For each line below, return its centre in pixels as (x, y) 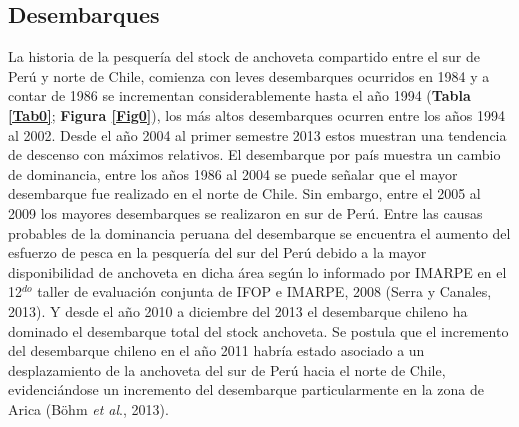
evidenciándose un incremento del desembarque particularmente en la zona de (246, 389)
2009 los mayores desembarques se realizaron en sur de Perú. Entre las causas (245, 212)
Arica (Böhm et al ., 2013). (88, 408)
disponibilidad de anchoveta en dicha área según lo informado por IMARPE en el (257, 271)
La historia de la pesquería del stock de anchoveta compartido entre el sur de (244, 56)
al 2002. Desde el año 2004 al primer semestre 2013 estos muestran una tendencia (257, 134)
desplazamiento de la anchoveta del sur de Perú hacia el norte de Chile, (227, 369)
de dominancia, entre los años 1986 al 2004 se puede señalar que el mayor (233, 173)
